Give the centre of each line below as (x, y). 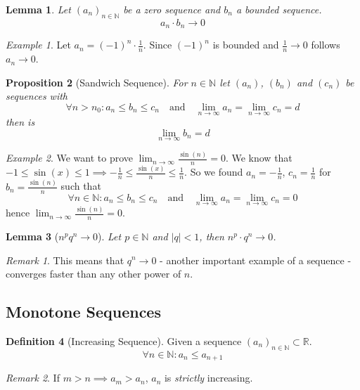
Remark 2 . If (33, 378)
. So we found (214, 172)
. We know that (259, 158)
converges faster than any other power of (94, 274)
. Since (157, 45)
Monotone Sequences (83, 312)
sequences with (37, 96)
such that (81, 186)
